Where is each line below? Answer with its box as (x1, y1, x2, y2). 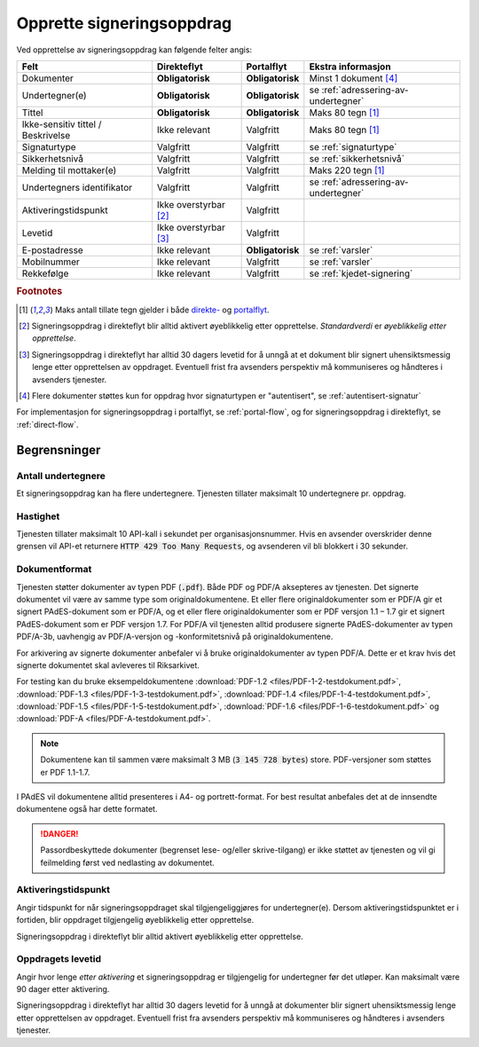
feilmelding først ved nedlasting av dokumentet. (40, 857, 215, 868)
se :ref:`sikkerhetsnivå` (309, 152, 405, 164)
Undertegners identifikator (21, 181, 133, 193)
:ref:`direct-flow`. (16, 419, 79, 429)
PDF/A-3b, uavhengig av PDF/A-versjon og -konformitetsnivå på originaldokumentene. (16, 631, 334, 642)
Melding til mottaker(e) (21, 164, 117, 177)
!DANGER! (40, 828, 79, 838)
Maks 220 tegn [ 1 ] (309, 164, 385, 177)
